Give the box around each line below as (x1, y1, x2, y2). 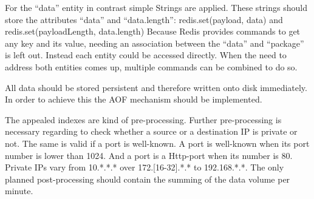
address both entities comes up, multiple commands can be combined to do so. (5, 60, 298, 73)
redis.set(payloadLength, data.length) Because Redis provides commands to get (5, 25, 301, 38)
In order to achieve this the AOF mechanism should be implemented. (5, 93, 262, 106)
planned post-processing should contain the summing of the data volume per (5, 172, 290, 185)
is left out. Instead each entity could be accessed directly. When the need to (5, 49, 287, 61)
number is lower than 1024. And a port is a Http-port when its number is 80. (5, 149, 293, 161)
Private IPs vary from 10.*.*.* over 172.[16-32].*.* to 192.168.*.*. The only (5, 161, 284, 174)
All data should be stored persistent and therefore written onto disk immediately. (5, 81, 307, 93)
